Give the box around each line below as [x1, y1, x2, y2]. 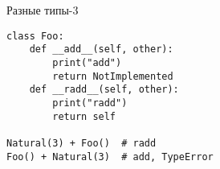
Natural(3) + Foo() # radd [6, 137, 157, 149]
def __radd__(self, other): [29, 84, 179, 96]
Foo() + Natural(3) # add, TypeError [6, 150, 214, 163]
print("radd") [52, 97, 128, 109]
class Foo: [6, 30, 64, 42]
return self [52, 110, 116, 122]
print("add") [52, 56, 122, 68]
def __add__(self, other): [29, 43, 173, 56]
